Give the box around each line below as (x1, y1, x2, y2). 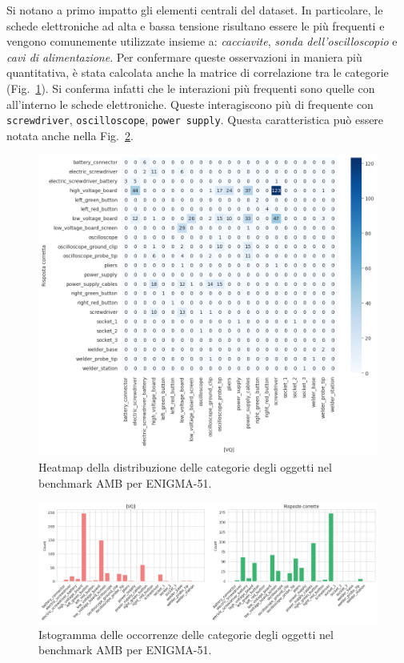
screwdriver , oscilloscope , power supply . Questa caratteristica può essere (6, 111, 384, 128)
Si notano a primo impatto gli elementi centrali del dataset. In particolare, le (6, 2, 383, 18)
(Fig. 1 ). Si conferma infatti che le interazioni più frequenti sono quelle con (6, 79, 375, 96)
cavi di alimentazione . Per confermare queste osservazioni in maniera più (6, 48, 362, 65)
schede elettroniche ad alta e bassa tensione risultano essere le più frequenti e (6, 17, 385, 34)
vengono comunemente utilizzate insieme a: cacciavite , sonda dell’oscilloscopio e (6, 33, 398, 50)
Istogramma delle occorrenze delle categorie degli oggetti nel (38, 625, 334, 642)
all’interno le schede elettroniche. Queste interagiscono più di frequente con (6, 95, 374, 112)
